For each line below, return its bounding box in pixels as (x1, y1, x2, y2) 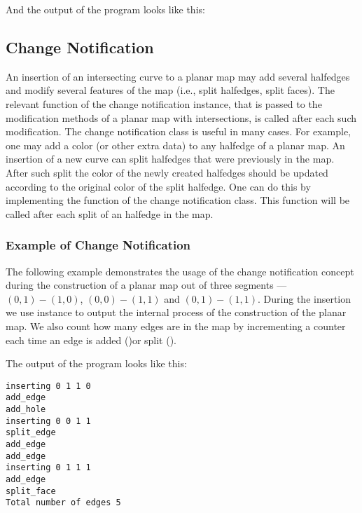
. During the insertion (258, 291, 351, 306)
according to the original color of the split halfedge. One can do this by (6, 179, 311, 193)
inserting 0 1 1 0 (6, 381, 91, 391)
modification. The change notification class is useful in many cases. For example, (6, 124, 351, 139)
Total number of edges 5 (6, 498, 121, 508)
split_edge (6, 427, 56, 438)
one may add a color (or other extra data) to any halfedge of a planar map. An (6, 137, 345, 152)
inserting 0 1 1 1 (6, 463, 91, 473)
